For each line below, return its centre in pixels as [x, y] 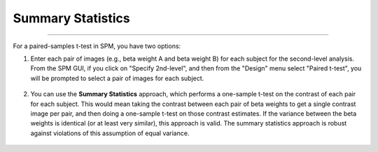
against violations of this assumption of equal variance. [110, 133]
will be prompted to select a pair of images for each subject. [117, 78]
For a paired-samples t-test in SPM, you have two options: [97, 46]
